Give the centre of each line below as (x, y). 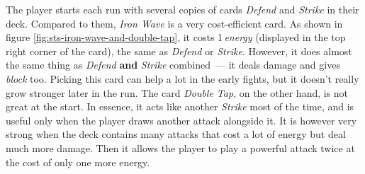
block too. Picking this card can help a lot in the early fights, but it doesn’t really (182, 78)
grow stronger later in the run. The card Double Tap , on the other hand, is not (177, 92)
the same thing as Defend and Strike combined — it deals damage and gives (173, 65)
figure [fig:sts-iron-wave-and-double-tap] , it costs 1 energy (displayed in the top (176, 37)
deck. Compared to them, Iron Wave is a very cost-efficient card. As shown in (174, 23)
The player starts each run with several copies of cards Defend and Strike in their (182, 9)
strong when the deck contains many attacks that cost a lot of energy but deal (176, 134)
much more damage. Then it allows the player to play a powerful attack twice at (180, 147)
